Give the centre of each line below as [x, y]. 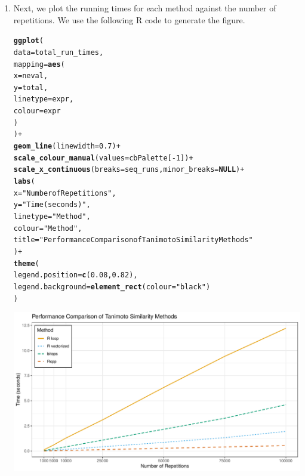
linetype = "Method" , [52, 217]
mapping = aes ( [39, 64]
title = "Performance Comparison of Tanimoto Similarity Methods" [133, 240]
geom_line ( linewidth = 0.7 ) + [67, 146]
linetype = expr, [44, 99]
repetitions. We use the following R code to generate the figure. [129, 19]
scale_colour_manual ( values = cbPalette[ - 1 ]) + [103, 158]
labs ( [24, 182]
